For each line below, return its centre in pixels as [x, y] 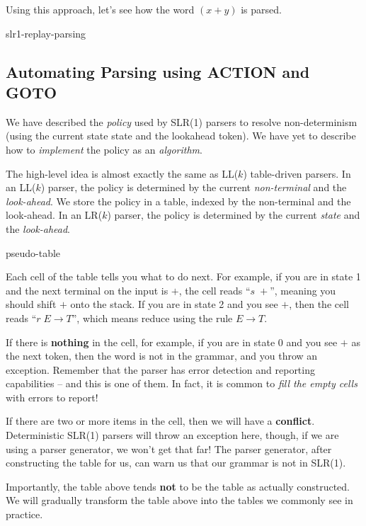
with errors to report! [52, 397]
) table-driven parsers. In [297, 173]
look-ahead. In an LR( [54, 215]
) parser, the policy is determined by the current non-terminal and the [194, 187]
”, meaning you [303, 290]
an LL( [21, 187]
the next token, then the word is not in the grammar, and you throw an [162, 356]
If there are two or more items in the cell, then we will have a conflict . [160, 421]
